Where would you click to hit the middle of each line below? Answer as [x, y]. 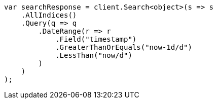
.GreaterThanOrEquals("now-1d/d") [124, 47]
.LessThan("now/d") [94, 55]
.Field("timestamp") [96, 39]
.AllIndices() [49, 15]
